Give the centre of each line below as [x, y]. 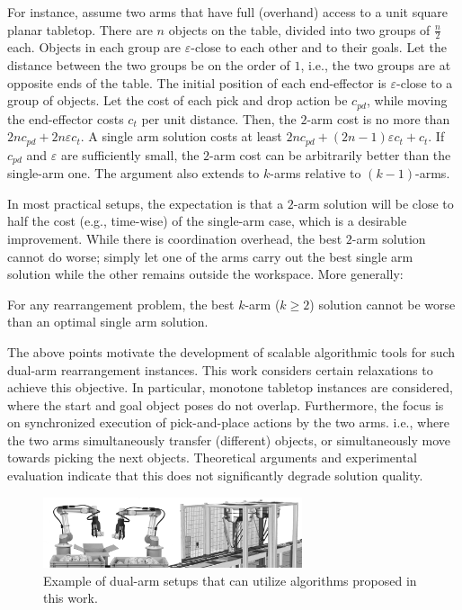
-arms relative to [315, 173]
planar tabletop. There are [80, 29]
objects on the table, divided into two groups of [299, 29]
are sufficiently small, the [130, 154]
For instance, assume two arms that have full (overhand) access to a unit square [228, 12]
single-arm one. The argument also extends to [133, 173]
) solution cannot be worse [382, 304]
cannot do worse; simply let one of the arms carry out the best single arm [210, 256]
